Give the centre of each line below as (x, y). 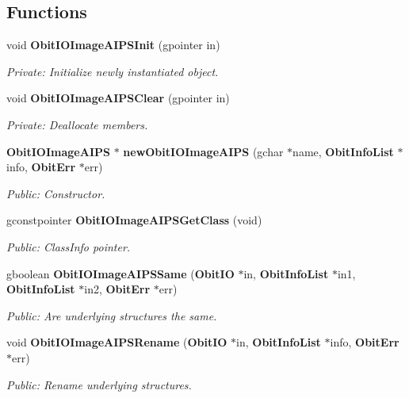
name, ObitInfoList (343, 151)
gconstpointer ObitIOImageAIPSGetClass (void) (134, 220)
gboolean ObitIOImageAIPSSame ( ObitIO (120, 273)
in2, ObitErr (117, 289)
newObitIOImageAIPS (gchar (203, 151)
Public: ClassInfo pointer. (69, 246)
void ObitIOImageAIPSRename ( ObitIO (117, 342)
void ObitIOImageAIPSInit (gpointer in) (113, 45)
